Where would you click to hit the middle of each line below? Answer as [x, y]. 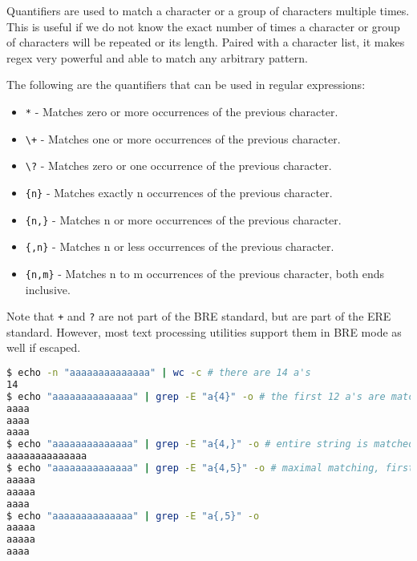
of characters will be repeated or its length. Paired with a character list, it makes [206, 42]
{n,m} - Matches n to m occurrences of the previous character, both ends [205, 273]
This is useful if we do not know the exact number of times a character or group [203, 26]
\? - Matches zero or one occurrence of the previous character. [178, 165]
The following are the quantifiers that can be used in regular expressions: [186, 85]
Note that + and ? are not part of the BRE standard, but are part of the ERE [199, 316]
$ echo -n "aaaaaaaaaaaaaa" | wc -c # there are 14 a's [159, 373]
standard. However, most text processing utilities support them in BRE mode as [204, 331]
